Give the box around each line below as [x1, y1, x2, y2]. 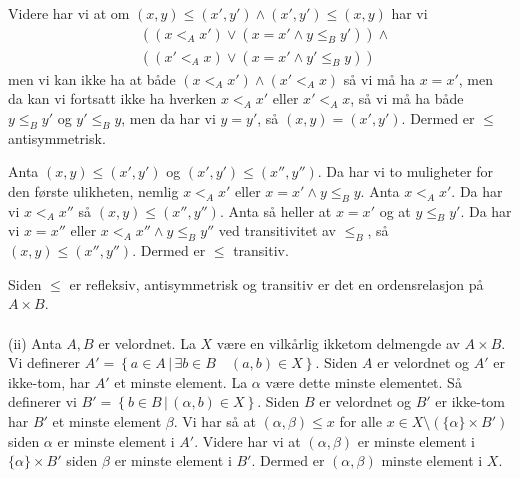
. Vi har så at [173, 410, 256, 431]
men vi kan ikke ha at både [8, 68, 176, 89]
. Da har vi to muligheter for [317, 161, 494, 182]
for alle [339, 410, 382, 431]
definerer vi [8, 391, 77, 412]
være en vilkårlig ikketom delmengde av [216, 332, 460, 353]
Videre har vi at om [8, 3, 130, 23]
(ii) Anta [8, 332, 62, 353]
